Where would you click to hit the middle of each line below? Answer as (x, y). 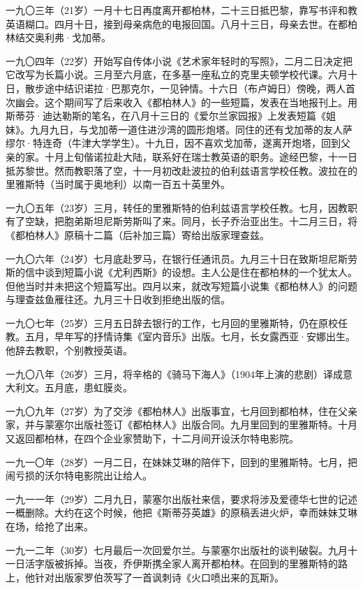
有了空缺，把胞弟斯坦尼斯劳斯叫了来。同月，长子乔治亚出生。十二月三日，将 (181, 221)
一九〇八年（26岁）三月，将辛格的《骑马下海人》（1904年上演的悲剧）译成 (174, 373)
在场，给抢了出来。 (50, 526)
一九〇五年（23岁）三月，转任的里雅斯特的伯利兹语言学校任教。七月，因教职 (181, 207)
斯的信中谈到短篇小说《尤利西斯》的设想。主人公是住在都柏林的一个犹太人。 (181, 272)
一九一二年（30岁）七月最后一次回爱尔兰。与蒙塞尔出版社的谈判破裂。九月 (177, 550)
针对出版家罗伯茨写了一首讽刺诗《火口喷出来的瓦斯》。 (159, 577)
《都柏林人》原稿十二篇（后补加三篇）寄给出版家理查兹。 (138, 234)
